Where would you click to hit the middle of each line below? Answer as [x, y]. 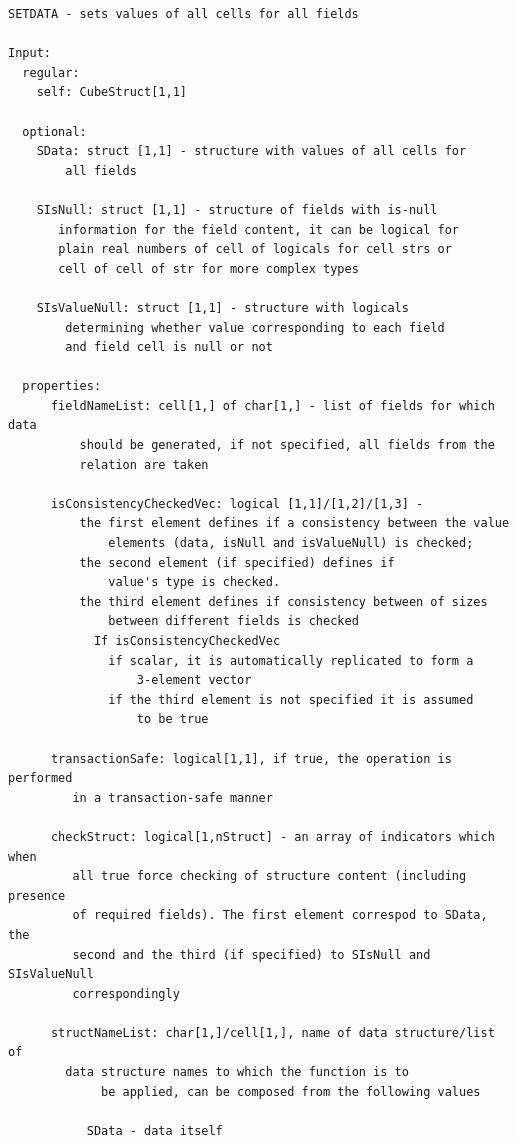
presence [37, 895]
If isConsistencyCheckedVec [187, 641]
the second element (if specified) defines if [237, 562]
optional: [54, 131]
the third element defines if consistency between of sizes [283, 601]
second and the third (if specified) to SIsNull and [251, 954]
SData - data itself [154, 1130]
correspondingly [126, 993]
